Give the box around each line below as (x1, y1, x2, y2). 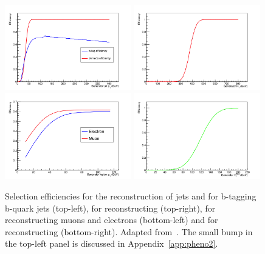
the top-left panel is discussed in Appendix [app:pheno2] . (5, 237, 218, 250)
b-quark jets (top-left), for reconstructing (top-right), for (5, 201, 216, 214)
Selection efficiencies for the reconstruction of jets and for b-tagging (5, 189, 256, 202)
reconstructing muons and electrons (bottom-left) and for (5, 213, 218, 226)
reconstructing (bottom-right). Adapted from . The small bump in (5, 225, 253, 238)
